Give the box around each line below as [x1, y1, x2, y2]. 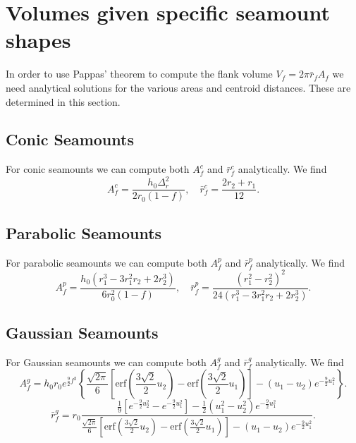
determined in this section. [6, 94, 121, 109]
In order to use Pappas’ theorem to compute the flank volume [6, 66, 273, 81]
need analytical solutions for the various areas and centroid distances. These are [6, 80, 351, 95]
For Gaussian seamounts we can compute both [6, 354, 207, 369]
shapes [6, 25, 71, 54]
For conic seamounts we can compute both [6, 162, 190, 176]
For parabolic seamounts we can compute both [6, 255, 207, 269]
